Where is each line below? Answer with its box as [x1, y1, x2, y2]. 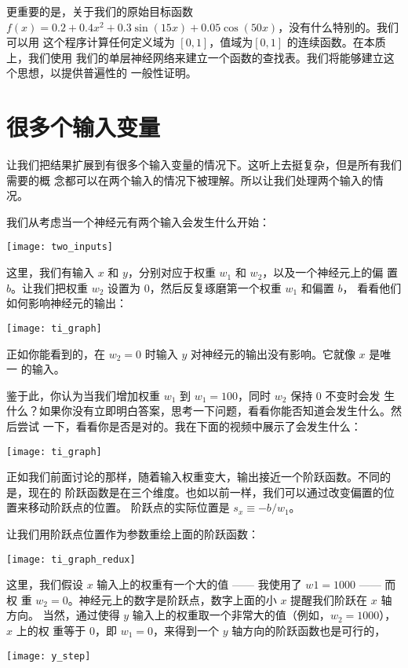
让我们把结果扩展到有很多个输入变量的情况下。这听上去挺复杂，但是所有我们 [6, 156, 402, 173]
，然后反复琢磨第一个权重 [149, 279, 282, 295]
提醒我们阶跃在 [290, 591, 368, 607]
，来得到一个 [153, 622, 220, 638]
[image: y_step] [6, 650, 91, 662]
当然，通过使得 [42, 607, 120, 623]
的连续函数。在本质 [286, 34, 386, 50]
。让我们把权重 [11, 279, 89, 295]
